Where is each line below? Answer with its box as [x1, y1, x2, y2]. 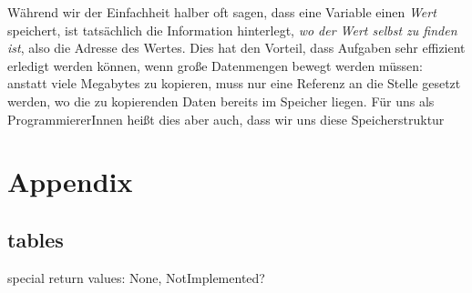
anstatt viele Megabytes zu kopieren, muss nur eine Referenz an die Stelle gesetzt [7, 74, 461, 93]
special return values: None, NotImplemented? [7, 268, 265, 287]
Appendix [7, 163, 133, 200]
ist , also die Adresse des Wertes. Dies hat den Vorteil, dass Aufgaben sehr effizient [7, 38, 466, 57]
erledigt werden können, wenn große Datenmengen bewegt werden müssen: [7, 56, 423, 75]
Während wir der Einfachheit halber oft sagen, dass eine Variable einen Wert [7, 3, 436, 21]
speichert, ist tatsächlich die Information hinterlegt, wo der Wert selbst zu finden [7, 20, 457, 39]
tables [7, 225, 64, 253]
